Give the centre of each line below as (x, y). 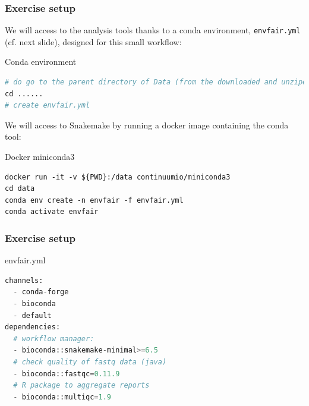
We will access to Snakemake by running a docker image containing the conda (147, 125)
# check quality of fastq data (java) (90, 362)
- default (32, 315)
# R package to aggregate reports (81, 385)
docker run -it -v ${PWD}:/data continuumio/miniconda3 (118, 177)
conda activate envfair (52, 212)
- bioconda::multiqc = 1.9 (62, 397)
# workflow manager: (54, 339)
